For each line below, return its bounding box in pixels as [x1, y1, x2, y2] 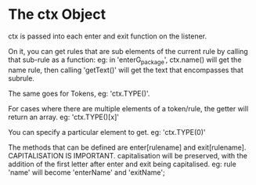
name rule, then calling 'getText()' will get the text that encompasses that [8, 65, 244, 74]
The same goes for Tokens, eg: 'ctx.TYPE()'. [8, 89, 150, 98]
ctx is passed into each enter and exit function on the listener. [8, 31, 207, 41]
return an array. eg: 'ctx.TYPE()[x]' [8, 112, 120, 122]
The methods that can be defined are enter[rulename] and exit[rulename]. [8, 143, 247, 152]
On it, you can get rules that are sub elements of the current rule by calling [8, 46, 248, 56]
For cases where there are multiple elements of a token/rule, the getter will [8, 103, 249, 113]
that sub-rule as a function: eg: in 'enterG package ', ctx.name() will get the [8, 55, 242, 66]
